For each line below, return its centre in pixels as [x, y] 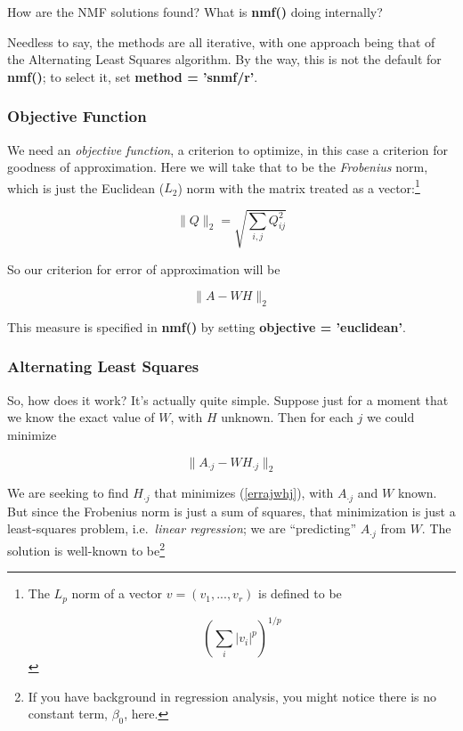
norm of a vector [117, 593]
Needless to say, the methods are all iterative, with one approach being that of [221, 41]
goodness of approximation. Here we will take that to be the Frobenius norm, [218, 167]
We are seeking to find [68, 493]
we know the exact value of [81, 417]
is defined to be [300, 593]
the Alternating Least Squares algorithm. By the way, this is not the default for [224, 59]
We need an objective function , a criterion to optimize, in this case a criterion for [228, 149]
